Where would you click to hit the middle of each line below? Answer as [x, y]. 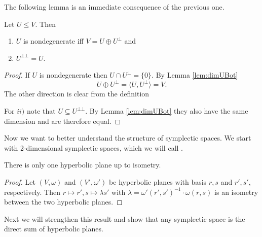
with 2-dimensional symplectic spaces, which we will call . [93, 147]
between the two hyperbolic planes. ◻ [63, 202]
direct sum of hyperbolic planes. [54, 229]
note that [41, 111]
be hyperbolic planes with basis [158, 182]
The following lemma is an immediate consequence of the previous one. [114, 7]
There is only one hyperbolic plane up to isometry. [83, 165]
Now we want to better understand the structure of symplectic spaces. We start [128, 138]
